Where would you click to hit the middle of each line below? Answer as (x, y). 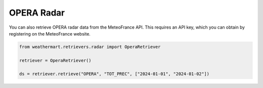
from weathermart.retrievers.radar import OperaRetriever (90, 47)
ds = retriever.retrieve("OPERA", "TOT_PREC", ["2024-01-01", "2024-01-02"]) (114, 74)
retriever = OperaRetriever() (55, 60)
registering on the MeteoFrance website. (50, 34)
